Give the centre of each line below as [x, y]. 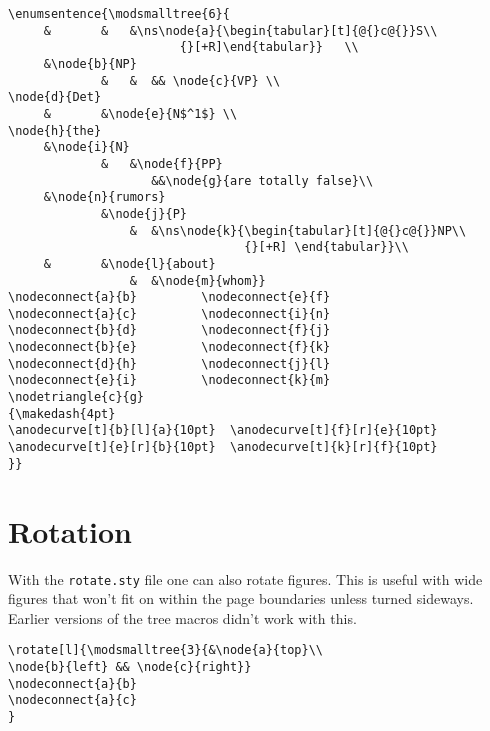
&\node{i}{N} [86, 147]
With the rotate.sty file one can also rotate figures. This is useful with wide [245, 578]
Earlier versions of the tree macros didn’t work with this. [182, 617]
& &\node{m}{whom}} [197, 280]
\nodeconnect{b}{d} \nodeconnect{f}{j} [169, 330]
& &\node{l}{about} [129, 263]
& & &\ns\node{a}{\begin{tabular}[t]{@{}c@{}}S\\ [240, 30]
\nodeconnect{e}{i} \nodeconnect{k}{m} [169, 380]
